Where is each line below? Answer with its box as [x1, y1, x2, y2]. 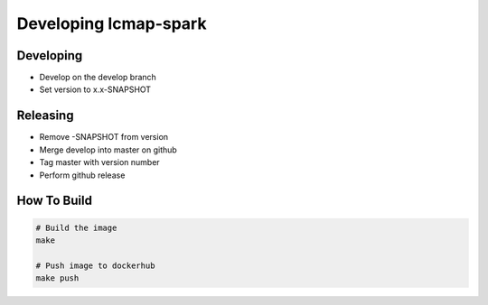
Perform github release [39, 170, 126, 180]
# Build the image [35, 222, 117, 233]
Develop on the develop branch [39, 72, 157, 83]
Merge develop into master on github [39, 144, 178, 155]
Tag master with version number [39, 157, 160, 168]
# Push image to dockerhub [35, 260, 155, 271]
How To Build [16, 193, 92, 208]
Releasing [16, 108, 74, 124]
